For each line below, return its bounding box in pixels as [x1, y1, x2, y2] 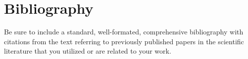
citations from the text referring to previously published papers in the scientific [4, 36, 244, 46]
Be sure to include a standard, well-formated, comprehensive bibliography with [4, 27, 244, 37]
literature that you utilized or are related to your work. [4, 46, 171, 56]
